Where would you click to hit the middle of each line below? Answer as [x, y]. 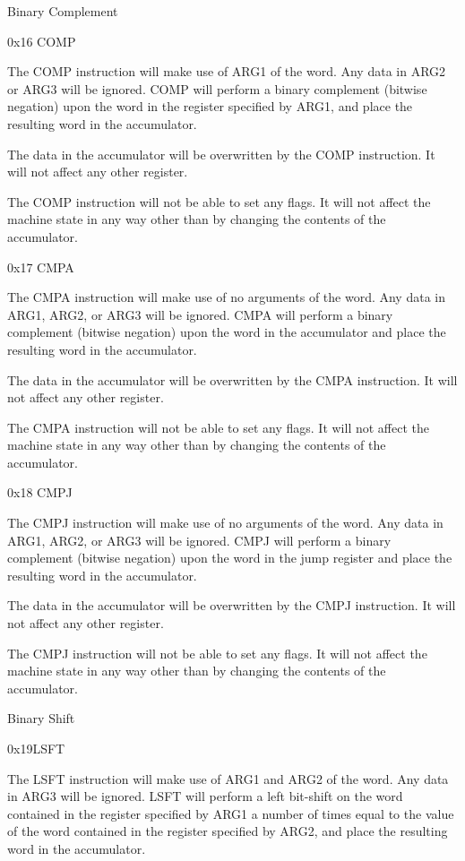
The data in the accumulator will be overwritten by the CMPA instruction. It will [232, 379]
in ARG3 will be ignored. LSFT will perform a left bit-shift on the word [205, 796]
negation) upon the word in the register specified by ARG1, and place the [210, 106]
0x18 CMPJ [40, 492]
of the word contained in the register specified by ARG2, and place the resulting [228, 831]
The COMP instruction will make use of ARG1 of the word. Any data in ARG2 [227, 71]
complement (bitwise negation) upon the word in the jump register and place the [230, 558]
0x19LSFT [36, 748]
